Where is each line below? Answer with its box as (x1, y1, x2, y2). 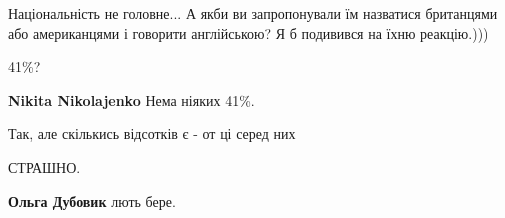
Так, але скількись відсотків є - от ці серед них (8, 123, 296, 144)
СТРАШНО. (8, 156, 81, 177)
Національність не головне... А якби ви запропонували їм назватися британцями (8, 3, 498, 23)
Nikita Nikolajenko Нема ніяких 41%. (8, 89, 255, 110)
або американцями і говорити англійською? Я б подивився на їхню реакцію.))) (8, 22, 489, 43)
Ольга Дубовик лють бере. (8, 190, 176, 211)
